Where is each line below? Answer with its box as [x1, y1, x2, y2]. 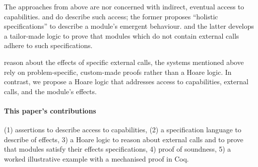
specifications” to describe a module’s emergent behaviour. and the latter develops [4, 21, 254, 31]
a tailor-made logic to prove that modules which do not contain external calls [4, 30, 239, 41]
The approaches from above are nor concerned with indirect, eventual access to [4, 1, 244, 11]
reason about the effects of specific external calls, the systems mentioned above [4, 56, 244, 67]
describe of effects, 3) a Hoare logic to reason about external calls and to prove [4, 134, 244, 144]
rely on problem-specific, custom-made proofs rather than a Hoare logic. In [4, 66, 232, 77]
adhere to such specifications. [4, 40, 93, 51]
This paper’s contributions [4, 105, 96, 115]
